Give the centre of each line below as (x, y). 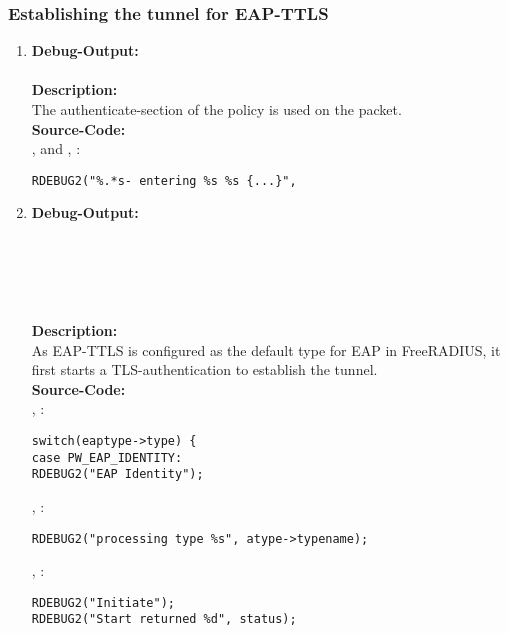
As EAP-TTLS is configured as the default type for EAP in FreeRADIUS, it (266, 349)
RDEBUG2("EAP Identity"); (117, 474)
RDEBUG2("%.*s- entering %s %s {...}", (164, 180)
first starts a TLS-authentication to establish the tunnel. (204, 369)
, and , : (56, 148)
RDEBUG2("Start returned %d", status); (164, 619)
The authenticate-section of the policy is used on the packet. (216, 109)
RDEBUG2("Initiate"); (103, 602)
